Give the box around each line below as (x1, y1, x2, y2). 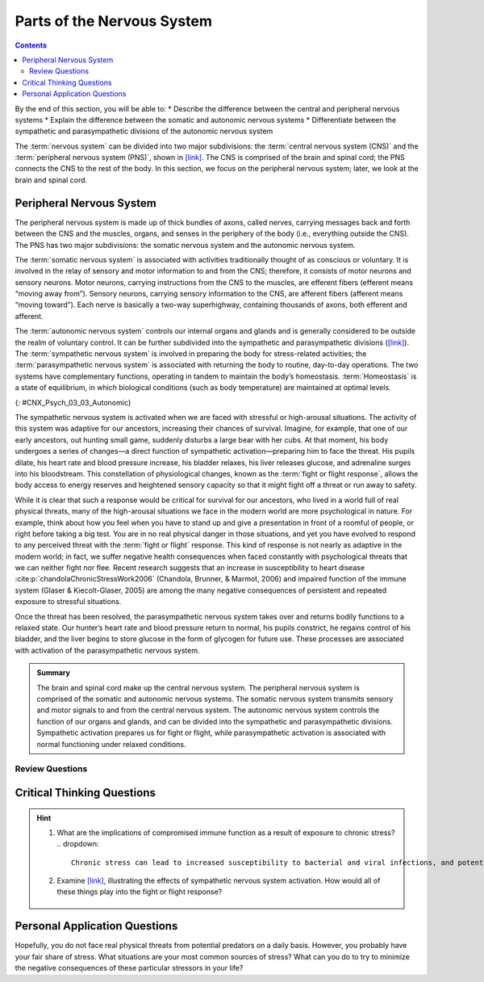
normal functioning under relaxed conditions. (36, 739, 186, 749)
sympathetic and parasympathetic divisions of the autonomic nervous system (15, 126, 273, 136)
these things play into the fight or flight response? (56, 887, 223, 896)
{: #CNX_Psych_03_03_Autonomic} (15, 397, 131, 407)
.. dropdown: (56, 839, 100, 849)
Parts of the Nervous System (15, 12, 213, 30)
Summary (36, 668, 70, 678)
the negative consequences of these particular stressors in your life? (15, 963, 244, 973)
